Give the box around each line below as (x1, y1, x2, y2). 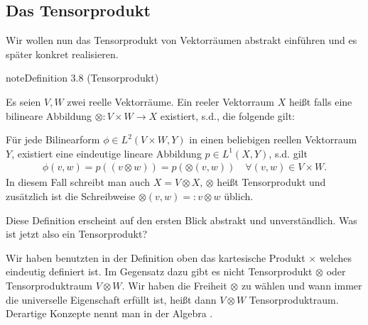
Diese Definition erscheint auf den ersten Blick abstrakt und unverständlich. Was (6, 212, 357, 227)
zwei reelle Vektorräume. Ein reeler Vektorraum (67, 94, 275, 109)
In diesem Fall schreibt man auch (6, 175, 150, 189)
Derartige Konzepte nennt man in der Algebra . (6, 306, 213, 321)
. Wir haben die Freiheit (121, 277, 227, 292)
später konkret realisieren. (6, 46, 119, 61)
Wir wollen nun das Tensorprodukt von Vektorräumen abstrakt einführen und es (6, 33, 357, 48)
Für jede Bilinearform (6, 132, 100, 147)
